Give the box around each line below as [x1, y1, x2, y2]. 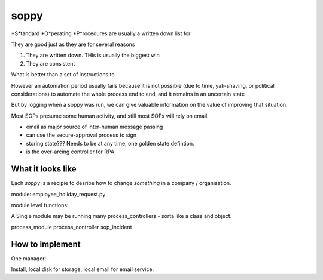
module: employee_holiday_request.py [11, 190, 106, 198]
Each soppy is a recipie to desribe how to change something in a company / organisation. [11, 180, 231, 187]
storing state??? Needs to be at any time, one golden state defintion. [26, 140, 194, 147]
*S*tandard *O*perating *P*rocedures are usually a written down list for [11, 30, 191, 37]
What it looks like [11, 164, 77, 174]
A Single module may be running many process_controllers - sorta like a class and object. [11, 213, 232, 220]
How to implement [11, 239, 81, 249]
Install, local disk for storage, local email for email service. [11, 266, 154, 273]
